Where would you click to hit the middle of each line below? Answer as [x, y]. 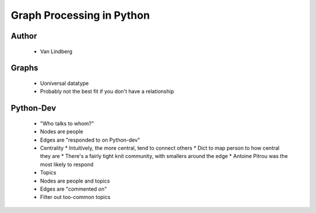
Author [24, 36]
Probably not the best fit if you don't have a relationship [107, 91]
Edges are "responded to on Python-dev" [90, 140]
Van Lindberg [56, 51]
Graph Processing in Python [80, 15]
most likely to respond [67, 164]
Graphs [25, 68]
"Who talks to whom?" [67, 123]
